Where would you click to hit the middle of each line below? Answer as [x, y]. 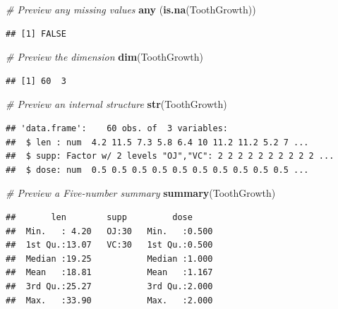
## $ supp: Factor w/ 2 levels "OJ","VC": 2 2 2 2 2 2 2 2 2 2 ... [170, 156]
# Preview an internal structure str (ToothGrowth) [116, 104]
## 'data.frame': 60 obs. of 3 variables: [117, 128]
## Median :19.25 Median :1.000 [109, 259]
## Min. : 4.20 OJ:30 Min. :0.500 [109, 231]
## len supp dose [99, 217]
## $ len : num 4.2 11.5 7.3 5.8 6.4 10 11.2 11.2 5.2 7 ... [157, 142]
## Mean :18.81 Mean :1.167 [109, 273]
